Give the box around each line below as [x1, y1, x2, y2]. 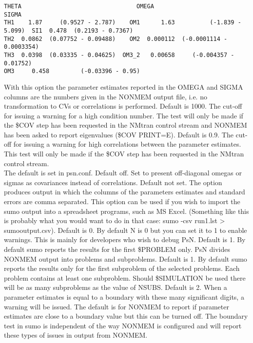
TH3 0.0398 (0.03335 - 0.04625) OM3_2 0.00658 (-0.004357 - [4, 51, 234, 58]
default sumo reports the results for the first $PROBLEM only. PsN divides [4, 244, 230, 254]
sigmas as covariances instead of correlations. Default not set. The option [4, 177, 222, 187]
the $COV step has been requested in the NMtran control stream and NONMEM [4, 120, 247, 130]
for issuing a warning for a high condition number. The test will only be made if [4, 110, 243, 120]
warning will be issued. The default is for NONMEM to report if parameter [4, 301, 229, 311]
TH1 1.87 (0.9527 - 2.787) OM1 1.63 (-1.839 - [4, 19, 241, 26]
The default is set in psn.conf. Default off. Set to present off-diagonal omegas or [4, 168, 242, 178]
